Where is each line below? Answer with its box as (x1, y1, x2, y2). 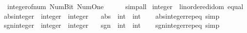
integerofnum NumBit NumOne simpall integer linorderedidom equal (7, 1, 244, 11)
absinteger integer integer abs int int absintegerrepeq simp (3, 11, 220, 21)
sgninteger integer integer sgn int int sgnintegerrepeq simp (3, 20, 220, 30)
